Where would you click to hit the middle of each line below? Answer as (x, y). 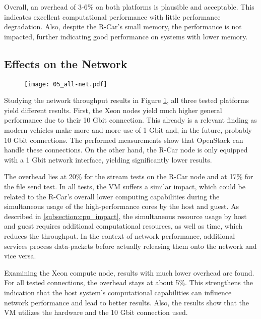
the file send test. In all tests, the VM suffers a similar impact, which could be (125, 186)
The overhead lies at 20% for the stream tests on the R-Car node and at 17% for (129, 176)
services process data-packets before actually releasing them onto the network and (130, 246)
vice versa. (20, 256)
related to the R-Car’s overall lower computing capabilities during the (112, 196)
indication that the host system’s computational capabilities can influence (118, 292)
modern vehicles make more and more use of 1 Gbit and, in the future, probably (128, 130)
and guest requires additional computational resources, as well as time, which (123, 226)
